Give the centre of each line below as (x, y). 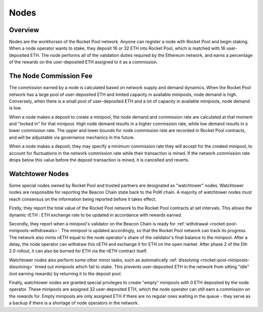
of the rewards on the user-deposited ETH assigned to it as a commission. (84, 62)
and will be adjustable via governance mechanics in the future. (72, 137)
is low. (15, 108)
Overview (24, 30)
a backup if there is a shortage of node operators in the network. (74, 303)
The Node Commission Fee (51, 76)
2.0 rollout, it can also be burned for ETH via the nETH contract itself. (78, 251)
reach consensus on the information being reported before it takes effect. (83, 199)
